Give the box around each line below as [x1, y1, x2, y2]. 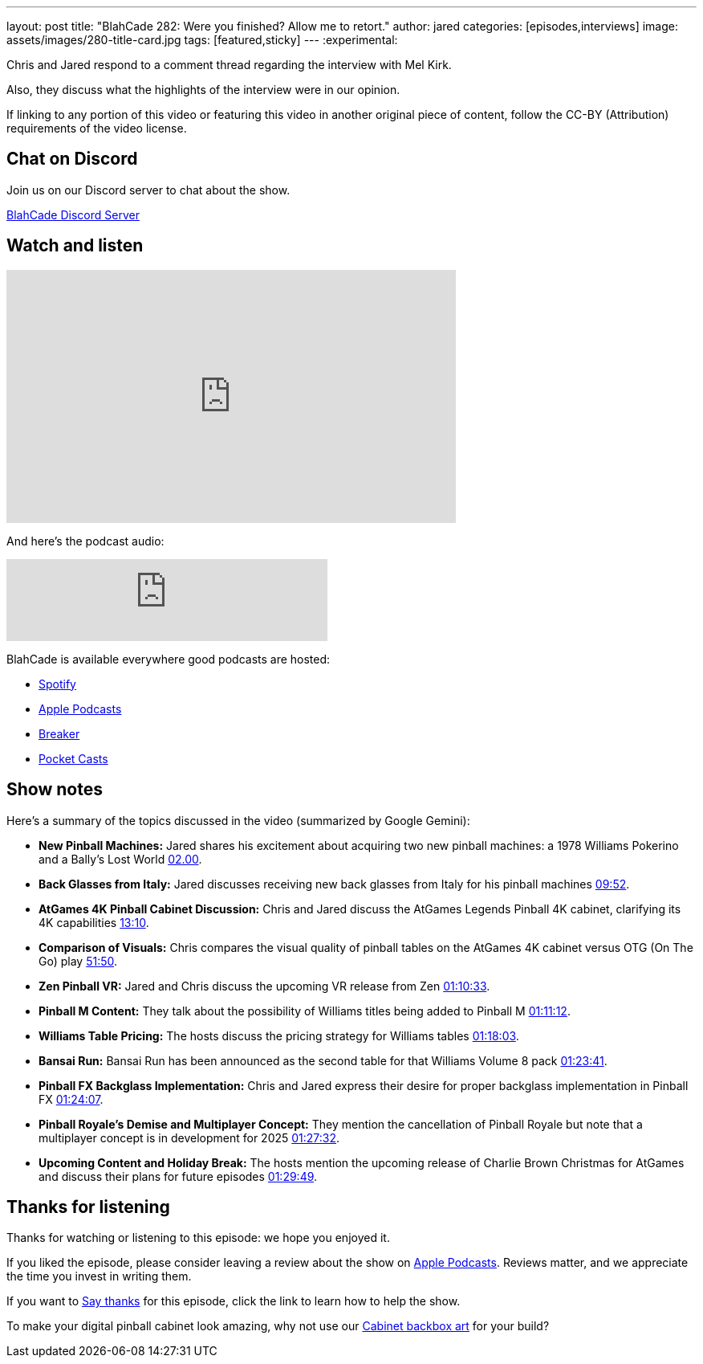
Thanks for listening [6, 1196, 170, 1217]
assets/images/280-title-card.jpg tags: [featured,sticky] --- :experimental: [6, 33, 398, 47]
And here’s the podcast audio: [6, 533, 165, 548]
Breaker [39, 726, 80, 741]
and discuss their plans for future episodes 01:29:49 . [39, 1169, 318, 1183]
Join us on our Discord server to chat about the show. [6, 182, 291, 197]
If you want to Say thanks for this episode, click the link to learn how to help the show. [6, 1294, 461, 1309]
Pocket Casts [39, 751, 108, 766]
